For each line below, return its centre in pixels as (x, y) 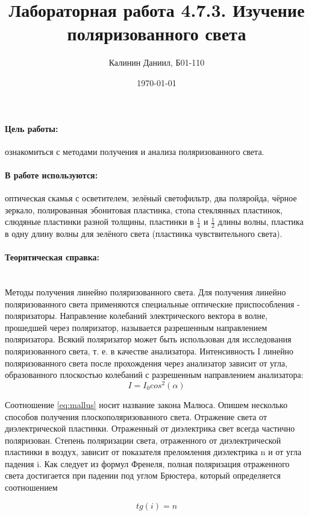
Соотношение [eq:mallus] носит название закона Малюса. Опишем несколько (146, 404)
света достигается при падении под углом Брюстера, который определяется (143, 475)
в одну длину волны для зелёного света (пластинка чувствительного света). (144, 234)
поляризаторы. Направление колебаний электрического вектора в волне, (136, 316)
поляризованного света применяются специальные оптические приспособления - (152, 304)
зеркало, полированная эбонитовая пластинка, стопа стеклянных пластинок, (144, 209)
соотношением (31, 487)
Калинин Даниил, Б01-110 (157, 62)
